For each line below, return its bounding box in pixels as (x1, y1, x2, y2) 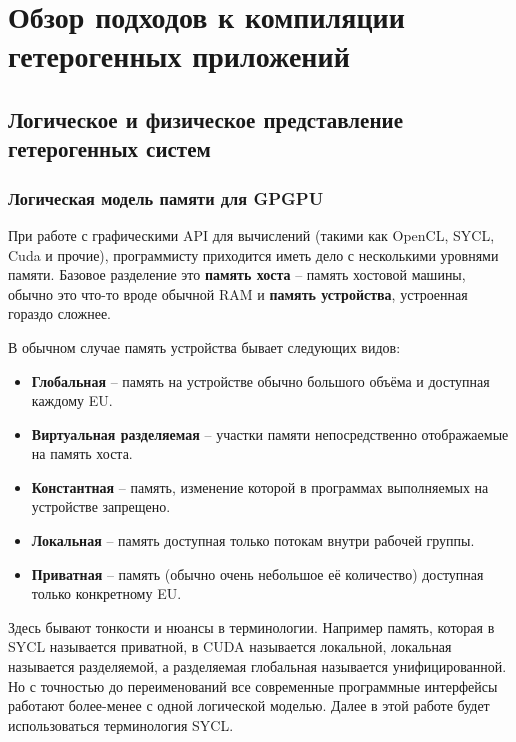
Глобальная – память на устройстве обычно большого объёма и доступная (31, 370, 490, 391)
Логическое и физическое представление (8, 103, 403, 134)
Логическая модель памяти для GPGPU (8, 185, 324, 210)
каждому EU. (31, 390, 113, 411)
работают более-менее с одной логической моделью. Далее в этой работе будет (8, 695, 490, 716)
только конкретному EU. (31, 583, 182, 604)
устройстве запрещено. (31, 496, 171, 517)
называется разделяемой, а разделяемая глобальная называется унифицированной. (8, 656, 507, 677)
